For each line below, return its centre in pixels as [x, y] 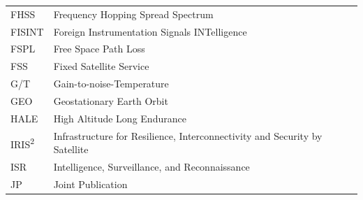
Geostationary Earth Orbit [111, 100]
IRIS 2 [23, 143]
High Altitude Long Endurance [120, 118]
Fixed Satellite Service [101, 66]
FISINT [27, 31]
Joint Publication [90, 184]
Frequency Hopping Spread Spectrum [133, 14]
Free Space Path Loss [99, 49]
